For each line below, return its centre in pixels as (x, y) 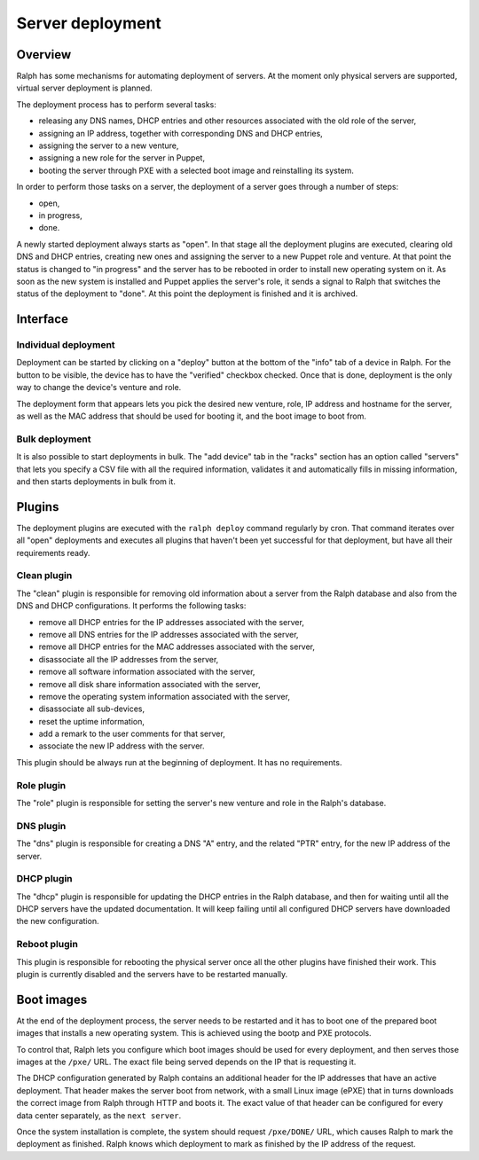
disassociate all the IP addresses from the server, (129, 659)
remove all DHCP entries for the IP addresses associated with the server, (172, 622)
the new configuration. (58, 921)
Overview (44, 55)
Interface (42, 319)
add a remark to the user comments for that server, (132, 734)
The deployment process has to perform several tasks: (117, 104)
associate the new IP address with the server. (122, 746)
